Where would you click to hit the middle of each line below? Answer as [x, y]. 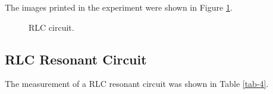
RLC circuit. [51, 27]
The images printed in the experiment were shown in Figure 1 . [119, 7]
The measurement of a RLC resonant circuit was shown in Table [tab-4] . [137, 84]
